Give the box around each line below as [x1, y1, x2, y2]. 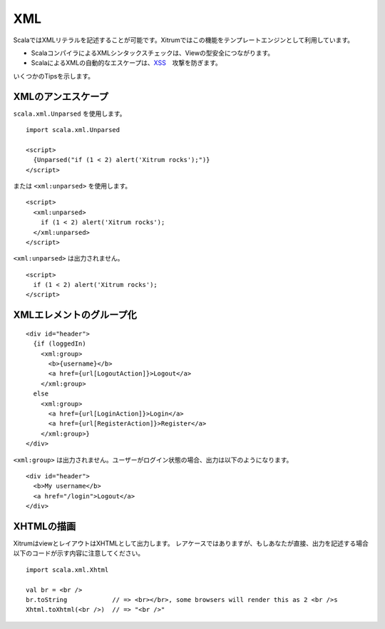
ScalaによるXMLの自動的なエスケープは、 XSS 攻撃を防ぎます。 [31, 59, 222, 67]
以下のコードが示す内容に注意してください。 [13, 549, 145, 558]
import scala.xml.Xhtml [26, 565, 109, 574]
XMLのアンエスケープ [13, 90, 108, 103]
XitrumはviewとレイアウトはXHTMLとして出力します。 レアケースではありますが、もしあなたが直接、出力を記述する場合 [13, 539, 369, 548]
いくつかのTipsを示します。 [13, 71, 94, 80]
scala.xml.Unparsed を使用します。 [13, 109, 126, 118]
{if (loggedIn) [33, 340, 86, 348]
